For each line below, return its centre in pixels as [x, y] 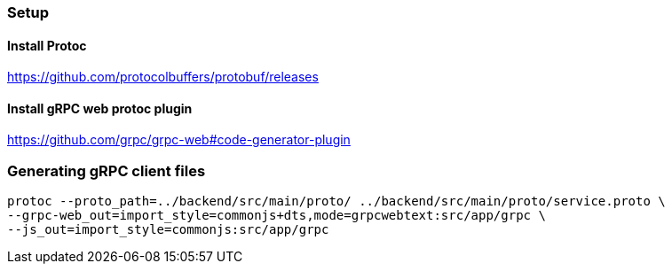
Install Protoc [47, 45]
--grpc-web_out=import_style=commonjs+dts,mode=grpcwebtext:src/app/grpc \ [277, 216]
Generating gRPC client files [107, 170]
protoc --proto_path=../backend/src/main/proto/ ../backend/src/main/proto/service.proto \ [336, 201]
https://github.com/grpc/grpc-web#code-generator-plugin [179, 140]
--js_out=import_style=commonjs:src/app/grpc [168, 230]
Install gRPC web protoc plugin [100, 108]
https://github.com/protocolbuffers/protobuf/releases [163, 77]
